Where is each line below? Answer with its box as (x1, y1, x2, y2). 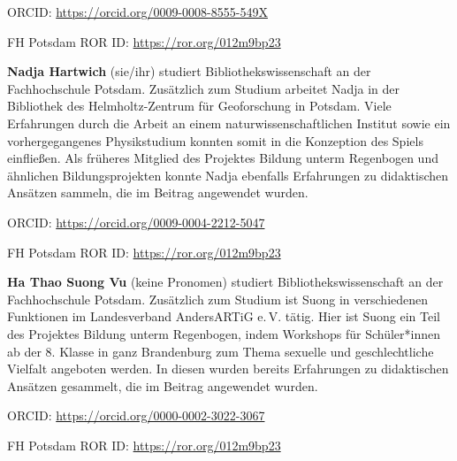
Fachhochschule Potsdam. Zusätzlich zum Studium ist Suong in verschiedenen (7, 289, 429, 308)
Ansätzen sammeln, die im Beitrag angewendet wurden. (7, 183, 308, 202)
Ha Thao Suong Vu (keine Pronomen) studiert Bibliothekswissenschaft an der (7, 273, 444, 291)
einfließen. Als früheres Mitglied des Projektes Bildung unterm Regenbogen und (7, 149, 438, 167)
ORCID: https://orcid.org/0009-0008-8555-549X (7, 3, 268, 20)
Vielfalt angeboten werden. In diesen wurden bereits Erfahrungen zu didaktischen (7, 359, 449, 378)
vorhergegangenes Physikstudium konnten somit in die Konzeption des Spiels (7, 131, 423, 150)
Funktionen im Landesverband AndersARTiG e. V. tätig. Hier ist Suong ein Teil (7, 307, 440, 326)
